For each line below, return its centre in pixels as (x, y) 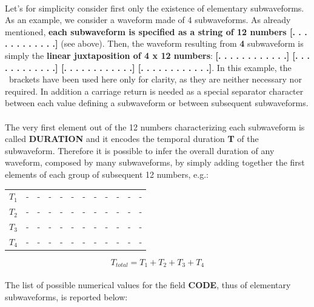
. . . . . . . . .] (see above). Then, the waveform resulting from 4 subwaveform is (154, 43)
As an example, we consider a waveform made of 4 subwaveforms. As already (148, 20)
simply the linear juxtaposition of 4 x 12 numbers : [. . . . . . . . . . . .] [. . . (158, 55)
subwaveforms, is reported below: (66, 296)
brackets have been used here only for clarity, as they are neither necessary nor (155, 79)
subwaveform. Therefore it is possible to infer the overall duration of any (140, 150)
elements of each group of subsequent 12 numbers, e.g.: (107, 174)
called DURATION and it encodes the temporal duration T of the (132, 139)
